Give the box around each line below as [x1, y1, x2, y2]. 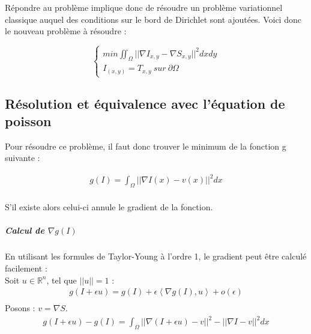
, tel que [46, 273, 77, 286]
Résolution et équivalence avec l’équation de [5, 94, 285, 112]
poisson [5, 111, 52, 130]
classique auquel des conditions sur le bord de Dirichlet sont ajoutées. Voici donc [5, 13, 301, 25]
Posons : [5, 302, 35, 314]
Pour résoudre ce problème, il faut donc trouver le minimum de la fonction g [5, 139, 286, 152]
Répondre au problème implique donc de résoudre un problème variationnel [5, 1, 283, 13]
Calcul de [5, 224, 44, 237]
